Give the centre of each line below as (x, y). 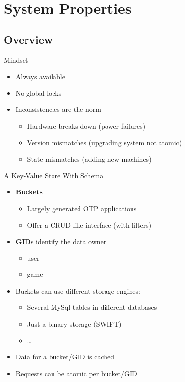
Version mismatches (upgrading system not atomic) (105, 142)
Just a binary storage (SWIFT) (74, 324)
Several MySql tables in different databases (92, 307)
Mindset (16, 60)
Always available (40, 76)
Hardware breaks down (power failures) (86, 125)
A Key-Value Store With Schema (54, 175)
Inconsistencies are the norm (58, 109)
